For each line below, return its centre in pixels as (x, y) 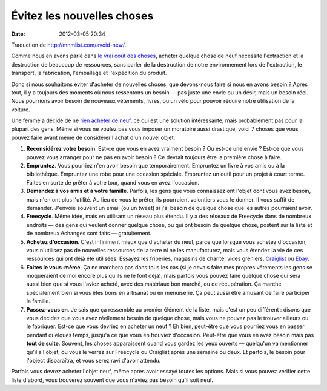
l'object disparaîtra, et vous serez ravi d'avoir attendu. (94, 360)
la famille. (38, 301)
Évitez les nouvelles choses (82, 16)
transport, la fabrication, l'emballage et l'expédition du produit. (89, 73)
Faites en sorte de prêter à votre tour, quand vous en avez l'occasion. (113, 182)
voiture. (21, 110)
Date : (18, 34)
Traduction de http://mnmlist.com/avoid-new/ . (69, 45)
